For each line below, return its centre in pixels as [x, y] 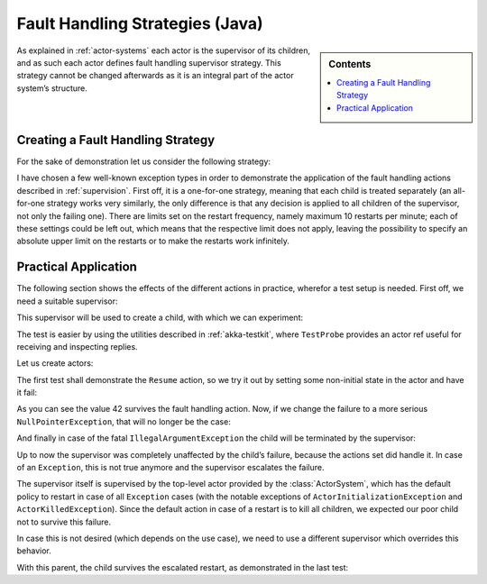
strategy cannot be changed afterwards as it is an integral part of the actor [155, 76]
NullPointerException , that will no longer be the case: [124, 421]
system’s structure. [52, 88]
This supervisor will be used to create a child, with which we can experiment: [160, 318]
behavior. [34, 551]
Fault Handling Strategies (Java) [140, 23]
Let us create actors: [55, 363]
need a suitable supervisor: [67, 301]
